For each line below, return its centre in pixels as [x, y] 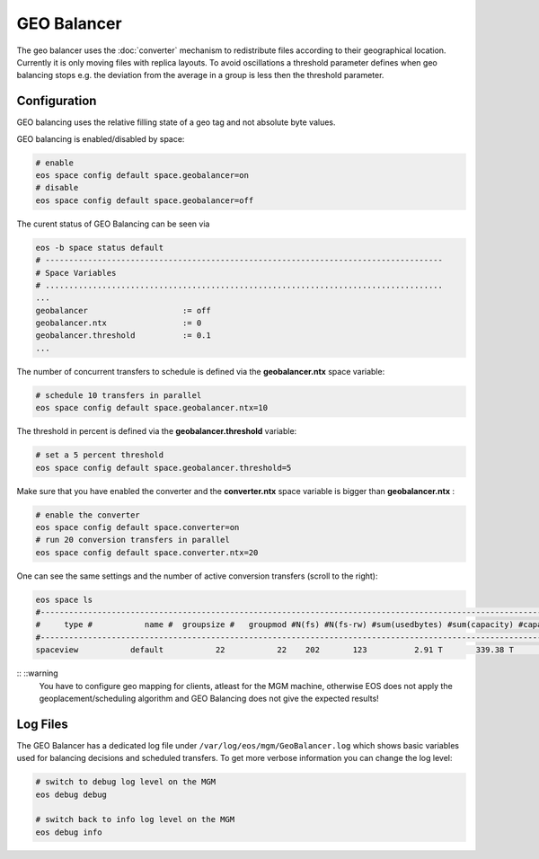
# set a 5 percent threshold [100, 455]
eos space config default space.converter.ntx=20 [147, 552]
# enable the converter [88, 515]
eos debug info [69, 832]
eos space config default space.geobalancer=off [145, 200]
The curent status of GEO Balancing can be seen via [113, 224]
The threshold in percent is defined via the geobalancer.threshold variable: [157, 431]
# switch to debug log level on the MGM [125, 782]
